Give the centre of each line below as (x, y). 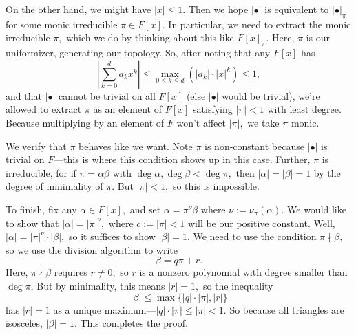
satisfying (213, 109)
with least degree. (304, 109)
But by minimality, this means (101, 285)
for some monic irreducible (62, 24)
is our (318, 37)
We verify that (36, 145)
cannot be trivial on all (107, 95)
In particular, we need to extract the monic (260, 24)
